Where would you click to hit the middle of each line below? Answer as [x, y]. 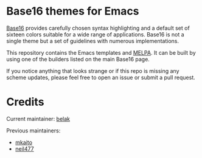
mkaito [23, 142]
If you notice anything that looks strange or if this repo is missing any [93, 70]
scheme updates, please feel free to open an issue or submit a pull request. [101, 77]
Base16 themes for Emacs [73, 11]
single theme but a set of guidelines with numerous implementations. [93, 41]
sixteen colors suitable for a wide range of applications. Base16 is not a [95, 34]
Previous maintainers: [33, 130]
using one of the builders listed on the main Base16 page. [78, 59]
